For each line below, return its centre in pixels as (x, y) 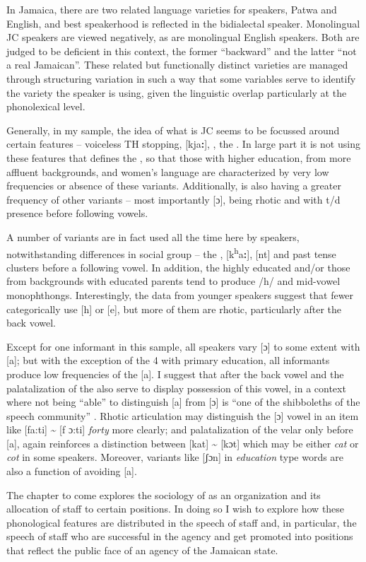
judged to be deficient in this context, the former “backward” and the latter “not (182, 51)
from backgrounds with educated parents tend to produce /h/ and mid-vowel (173, 281)
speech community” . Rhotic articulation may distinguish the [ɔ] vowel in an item (183, 415)
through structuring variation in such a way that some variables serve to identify (181, 78)
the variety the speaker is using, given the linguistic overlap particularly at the (177, 92)
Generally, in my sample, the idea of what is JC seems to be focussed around (173, 130)
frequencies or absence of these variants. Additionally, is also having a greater (174, 186)
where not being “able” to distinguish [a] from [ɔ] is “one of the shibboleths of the (183, 402)
